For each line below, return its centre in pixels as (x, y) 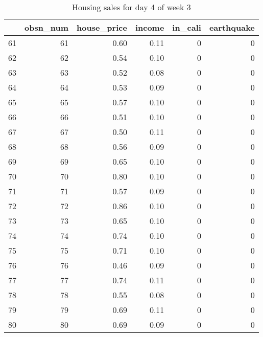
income (150, 27)
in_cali (187, 27)
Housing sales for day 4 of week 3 (131, 7)
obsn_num (47, 27)
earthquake (232, 27)
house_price (102, 27)
